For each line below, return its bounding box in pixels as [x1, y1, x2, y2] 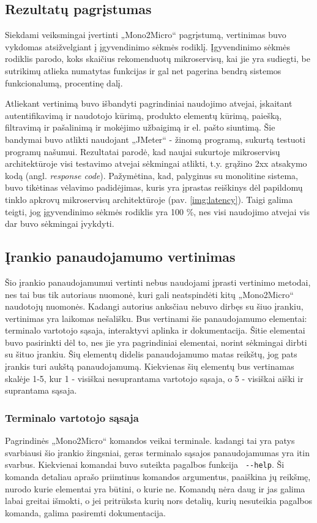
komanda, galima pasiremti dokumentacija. [5, 506, 166, 519]
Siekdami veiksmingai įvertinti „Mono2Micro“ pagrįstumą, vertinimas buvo [5, 28, 286, 41]
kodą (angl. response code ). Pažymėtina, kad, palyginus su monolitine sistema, [5, 169, 298, 181]
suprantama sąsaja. [5, 384, 77, 397]
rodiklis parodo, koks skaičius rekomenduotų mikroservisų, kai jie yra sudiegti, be [5, 52, 310, 65]
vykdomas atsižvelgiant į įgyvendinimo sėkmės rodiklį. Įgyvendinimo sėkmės [5, 40, 290, 53]
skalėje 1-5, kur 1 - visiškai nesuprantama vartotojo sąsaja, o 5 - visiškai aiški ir [5, 372, 304, 384]
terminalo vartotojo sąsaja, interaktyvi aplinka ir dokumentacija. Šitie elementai [5, 324, 305, 337]
